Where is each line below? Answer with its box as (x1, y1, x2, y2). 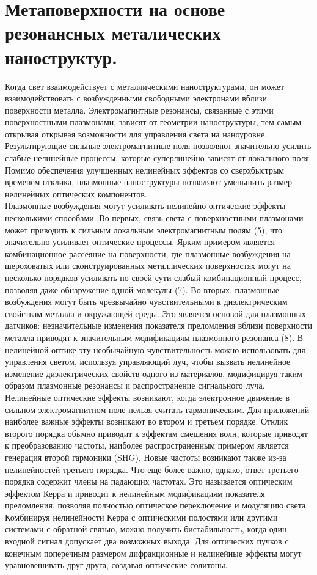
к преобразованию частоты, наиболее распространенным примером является (5, 439, 289, 452)
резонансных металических (5, 20, 221, 45)
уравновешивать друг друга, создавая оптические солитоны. (5, 559, 228, 571)
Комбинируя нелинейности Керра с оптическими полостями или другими (5, 510, 278, 523)
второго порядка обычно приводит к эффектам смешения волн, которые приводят (5, 427, 308, 439)
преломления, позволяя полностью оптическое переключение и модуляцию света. (5, 499, 308, 511)
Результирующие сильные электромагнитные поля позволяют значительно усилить (5, 139, 312, 152)
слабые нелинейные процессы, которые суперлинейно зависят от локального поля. (5, 152, 312, 164)
